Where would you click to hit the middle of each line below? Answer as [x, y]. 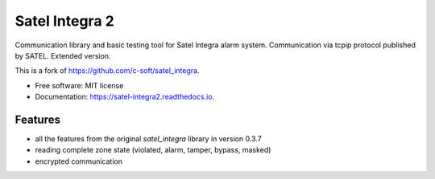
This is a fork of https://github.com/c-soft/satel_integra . [107, 71]
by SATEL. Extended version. [63, 55]
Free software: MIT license [79, 85]
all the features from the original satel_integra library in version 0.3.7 [148, 139]
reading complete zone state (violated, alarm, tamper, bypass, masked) [153, 150]
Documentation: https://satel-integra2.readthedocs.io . [125, 97]
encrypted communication [79, 161]
